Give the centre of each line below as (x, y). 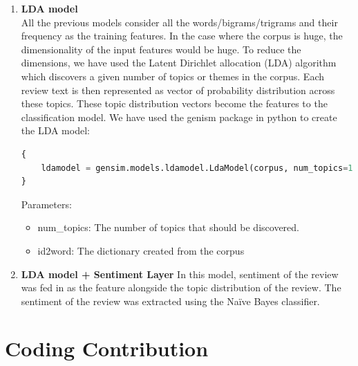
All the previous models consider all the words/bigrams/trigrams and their (179, 22)
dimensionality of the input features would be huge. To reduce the (161, 49)
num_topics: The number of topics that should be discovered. (168, 227)
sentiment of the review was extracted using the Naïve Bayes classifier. (170, 301)
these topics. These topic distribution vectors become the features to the (174, 103)
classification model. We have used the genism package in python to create (179, 117)
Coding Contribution (107, 348)
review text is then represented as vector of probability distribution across (178, 90)
